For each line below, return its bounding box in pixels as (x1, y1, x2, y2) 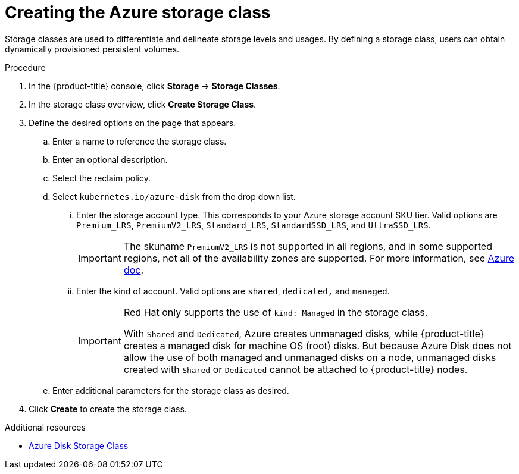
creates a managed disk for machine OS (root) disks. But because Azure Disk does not (123, 339, 512, 351)
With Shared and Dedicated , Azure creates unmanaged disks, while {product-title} (123, 327, 484, 340)
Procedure (5, 62, 46, 73)
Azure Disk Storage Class (29, 440, 129, 451)
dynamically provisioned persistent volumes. (5, 43, 180, 54)
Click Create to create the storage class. (29, 403, 187, 414)
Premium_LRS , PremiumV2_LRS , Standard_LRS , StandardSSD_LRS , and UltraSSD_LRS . (76, 219, 431, 230)
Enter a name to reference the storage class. (52, 136, 227, 146)
